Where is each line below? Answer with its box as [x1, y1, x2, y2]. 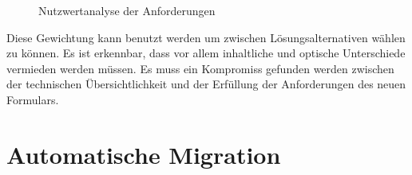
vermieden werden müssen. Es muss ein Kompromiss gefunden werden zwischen [6, 60, 394, 76]
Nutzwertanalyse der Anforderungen [38, 2, 216, 18]
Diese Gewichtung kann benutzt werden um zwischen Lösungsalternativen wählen [6, 29, 406, 45]
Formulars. [6, 91, 59, 107]
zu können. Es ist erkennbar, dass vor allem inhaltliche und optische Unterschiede [6, 45, 406, 61]
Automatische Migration [6, 138, 281, 170]
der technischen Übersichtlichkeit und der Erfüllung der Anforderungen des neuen [6, 76, 406, 92]
